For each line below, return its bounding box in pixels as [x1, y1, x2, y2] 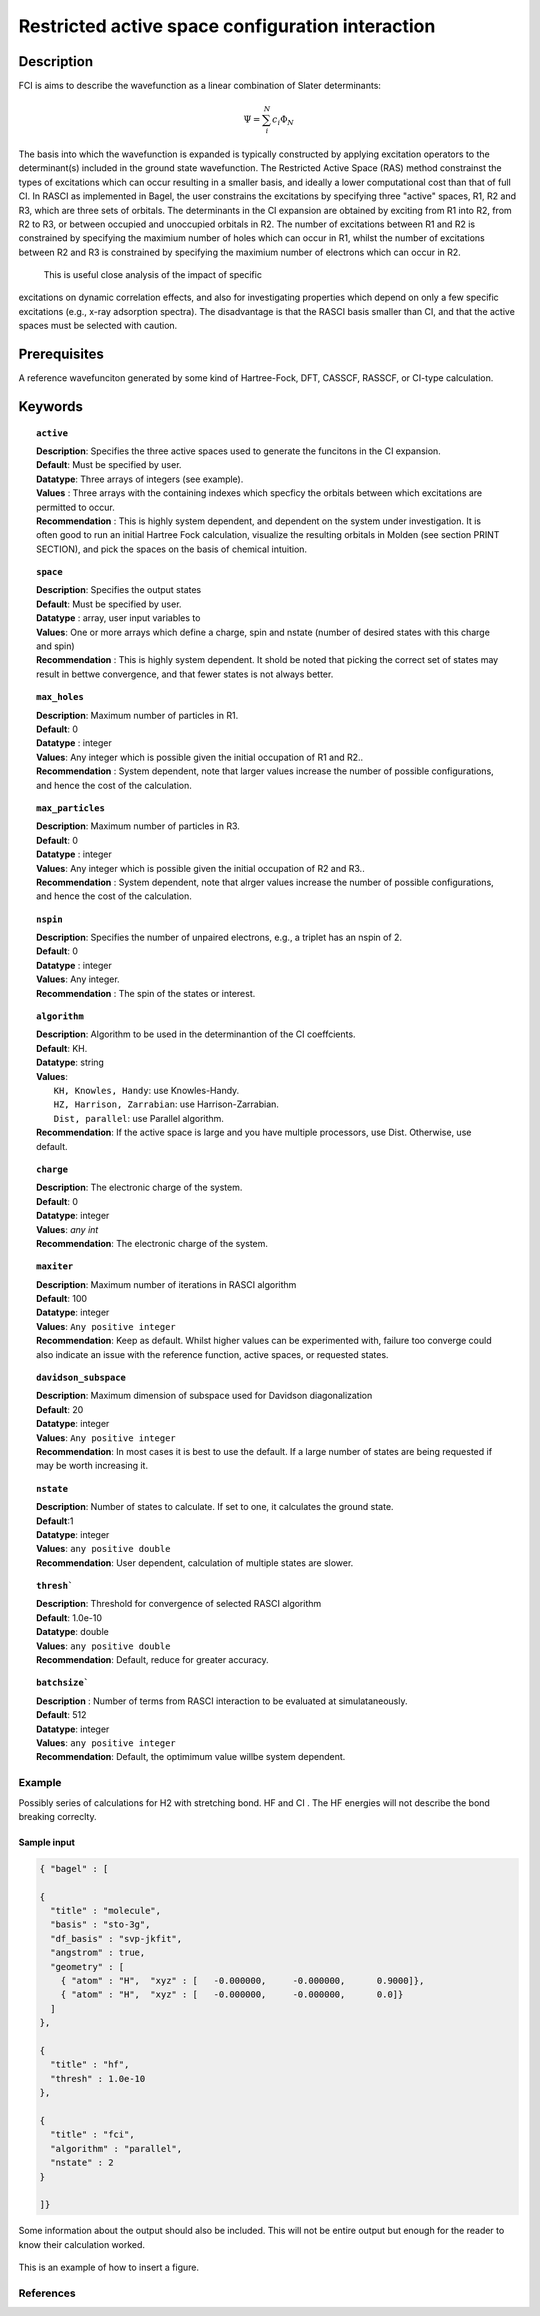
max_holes [36, 691, 84, 703]
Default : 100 [36, 1293, 88, 1305]
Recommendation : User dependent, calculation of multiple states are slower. [36, 1556, 354, 1569]
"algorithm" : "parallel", [50, 2143, 183, 2154]
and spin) [36, 640, 75, 652]
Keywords [18, 398, 84, 415]
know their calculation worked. [18, 2238, 145, 2250]
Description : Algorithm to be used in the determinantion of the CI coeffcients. [36, 1028, 356, 1040]
